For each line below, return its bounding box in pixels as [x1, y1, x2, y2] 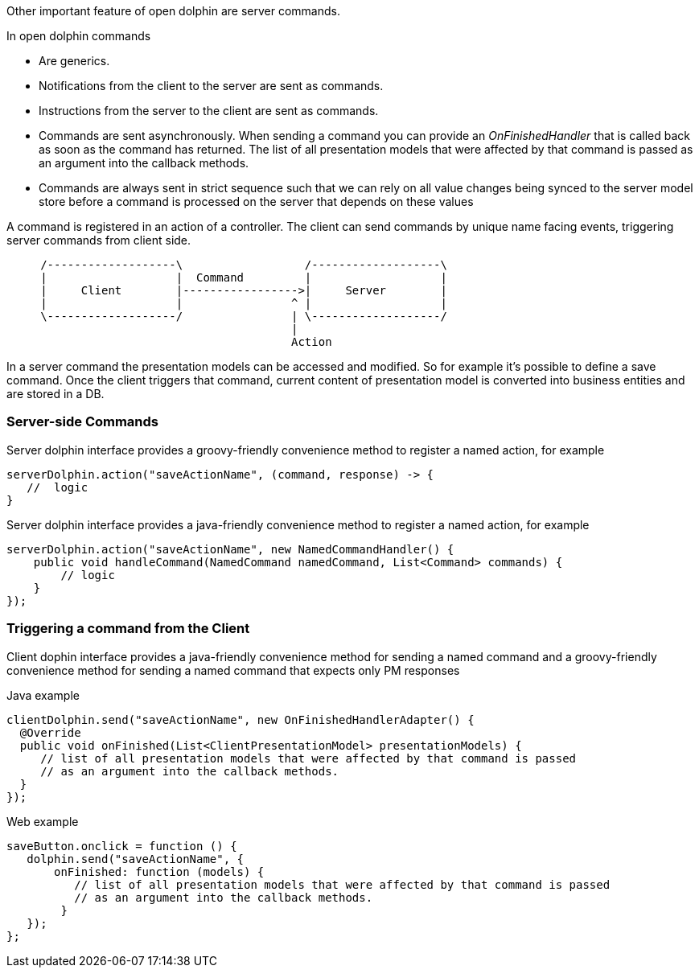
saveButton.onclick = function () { [6, 839, 237, 853]
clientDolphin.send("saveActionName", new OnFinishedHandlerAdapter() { [6, 713, 475, 726]
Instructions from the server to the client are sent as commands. [39, 104, 379, 117]
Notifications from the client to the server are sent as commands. [39, 79, 384, 92]
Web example [6, 814, 79, 828]
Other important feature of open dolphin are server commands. [6, 4, 340, 18]
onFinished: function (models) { [54, 865, 265, 878]
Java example [6, 688, 80, 702]
